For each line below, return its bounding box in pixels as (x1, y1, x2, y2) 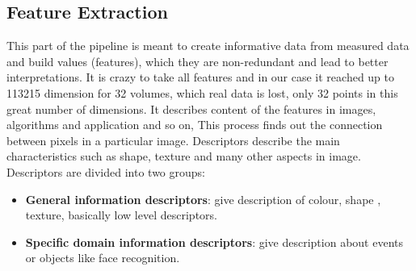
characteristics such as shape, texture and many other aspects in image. (6, 148, 361, 165)
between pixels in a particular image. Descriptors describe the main (6, 131, 340, 148)
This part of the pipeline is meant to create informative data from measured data (6, 37, 410, 54)
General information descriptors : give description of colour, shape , (25, 190, 381, 207)
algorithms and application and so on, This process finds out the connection (6, 116, 383, 133)
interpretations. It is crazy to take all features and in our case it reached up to (6, 69, 395, 85)
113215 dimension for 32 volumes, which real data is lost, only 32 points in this (6, 84, 398, 101)
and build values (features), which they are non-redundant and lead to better (6, 52, 389, 69)
